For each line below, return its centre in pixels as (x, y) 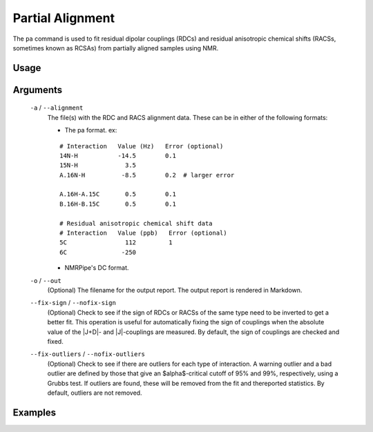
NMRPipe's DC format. (97, 268)
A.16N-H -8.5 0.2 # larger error (147, 175)
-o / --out (46, 280)
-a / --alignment (57, 108)
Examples (35, 412)
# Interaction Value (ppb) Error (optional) (143, 233)
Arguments (38, 90)
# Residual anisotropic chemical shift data (136, 223)
